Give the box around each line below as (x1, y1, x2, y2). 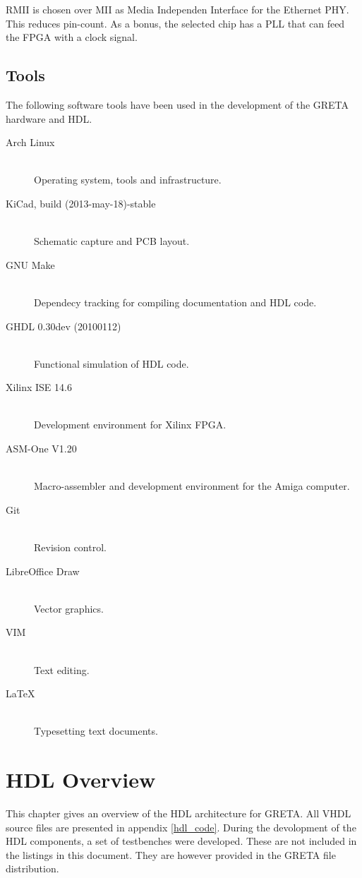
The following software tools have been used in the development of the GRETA (6, 97, 349, 112)
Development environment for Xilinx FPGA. (34, 417, 227, 432)
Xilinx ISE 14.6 (6, 380, 72, 395)
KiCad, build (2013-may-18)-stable (6, 196, 156, 210)
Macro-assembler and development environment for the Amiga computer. (34, 479, 350, 493)
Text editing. (34, 662, 90, 677)
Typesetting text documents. (34, 723, 158, 738)
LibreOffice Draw (6, 563, 80, 578)
